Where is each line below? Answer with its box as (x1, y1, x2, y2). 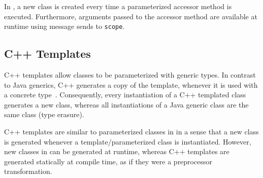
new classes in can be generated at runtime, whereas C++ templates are (4, 146, 229, 157)
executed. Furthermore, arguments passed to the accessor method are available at (4, 11, 257, 21)
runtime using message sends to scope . (4, 21, 125, 31)
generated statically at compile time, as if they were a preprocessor (4, 156, 212, 166)
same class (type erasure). (4, 109, 84, 120)
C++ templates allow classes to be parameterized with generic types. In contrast (4, 69, 256, 80)
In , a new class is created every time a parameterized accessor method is (4, 1, 232, 11)
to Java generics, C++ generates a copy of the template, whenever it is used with (4, 79, 258, 90)
